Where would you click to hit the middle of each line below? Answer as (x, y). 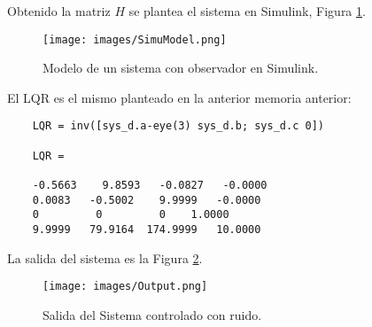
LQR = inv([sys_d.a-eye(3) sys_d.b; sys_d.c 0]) (178, 126)
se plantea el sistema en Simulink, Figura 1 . (247, 11)
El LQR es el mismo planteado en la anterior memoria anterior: (179, 97)
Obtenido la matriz (59, 11)
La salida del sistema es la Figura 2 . (105, 257)
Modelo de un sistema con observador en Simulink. (181, 68)
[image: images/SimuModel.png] (135, 39)
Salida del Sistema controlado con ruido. (152, 314)
